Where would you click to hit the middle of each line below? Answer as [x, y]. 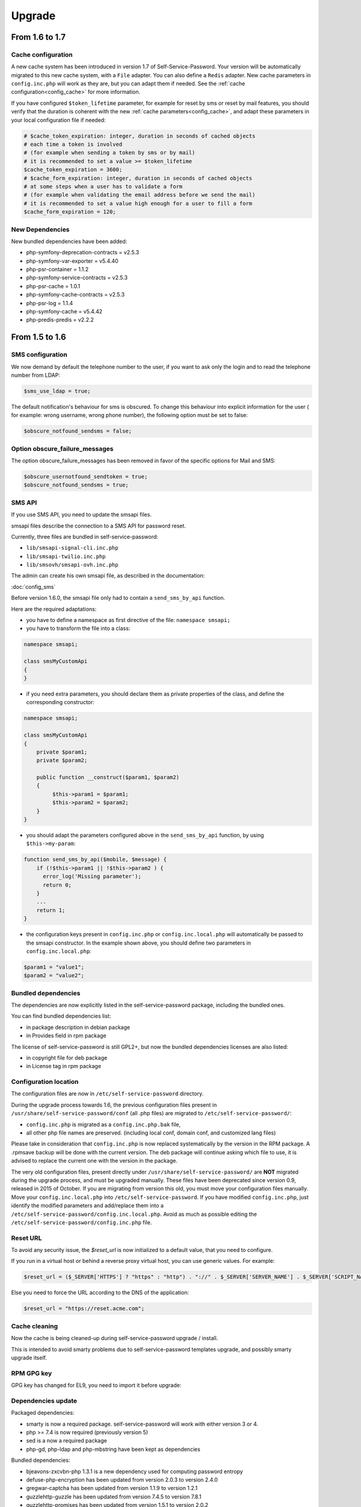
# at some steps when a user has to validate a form [103, 186]
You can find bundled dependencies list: [61, 1016]
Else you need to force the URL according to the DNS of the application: [100, 1292]
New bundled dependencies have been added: [69, 241]
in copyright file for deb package [67, 1057]
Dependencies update [44, 1400]
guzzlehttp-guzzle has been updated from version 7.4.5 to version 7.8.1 [114, 1496]
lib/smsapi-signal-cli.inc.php [72, 548]
